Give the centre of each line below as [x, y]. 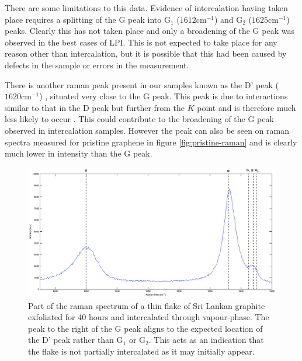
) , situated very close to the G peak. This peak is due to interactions [164, 96]
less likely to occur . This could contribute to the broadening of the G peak [139, 119]
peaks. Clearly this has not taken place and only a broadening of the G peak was [150, 31]
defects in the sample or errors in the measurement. [97, 65]
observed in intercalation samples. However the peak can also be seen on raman [147, 130]
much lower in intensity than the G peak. [79, 153]
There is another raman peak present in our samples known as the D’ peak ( [142, 84]
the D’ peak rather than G [76, 340]
